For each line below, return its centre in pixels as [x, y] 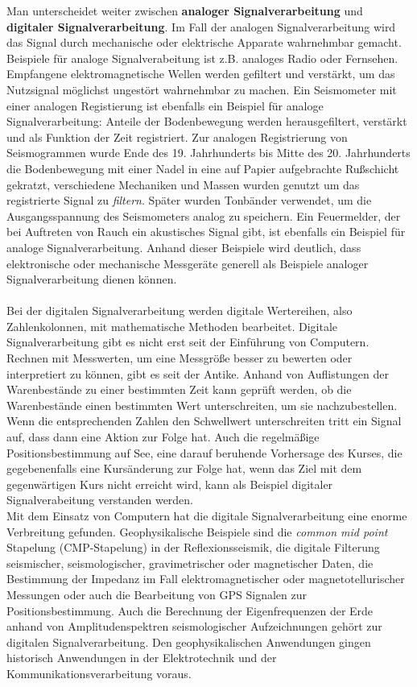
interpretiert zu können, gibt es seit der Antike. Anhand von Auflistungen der [198, 373]
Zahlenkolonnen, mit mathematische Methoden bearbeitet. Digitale [172, 326]
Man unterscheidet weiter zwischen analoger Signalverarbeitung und [185, 10]
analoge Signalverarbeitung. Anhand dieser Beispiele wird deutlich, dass [184, 247]
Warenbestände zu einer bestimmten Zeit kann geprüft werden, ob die [179, 389]
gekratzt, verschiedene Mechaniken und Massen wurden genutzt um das [183, 184]
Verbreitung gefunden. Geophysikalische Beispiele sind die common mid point [197, 531]
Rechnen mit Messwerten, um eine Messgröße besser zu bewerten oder [180, 358]
